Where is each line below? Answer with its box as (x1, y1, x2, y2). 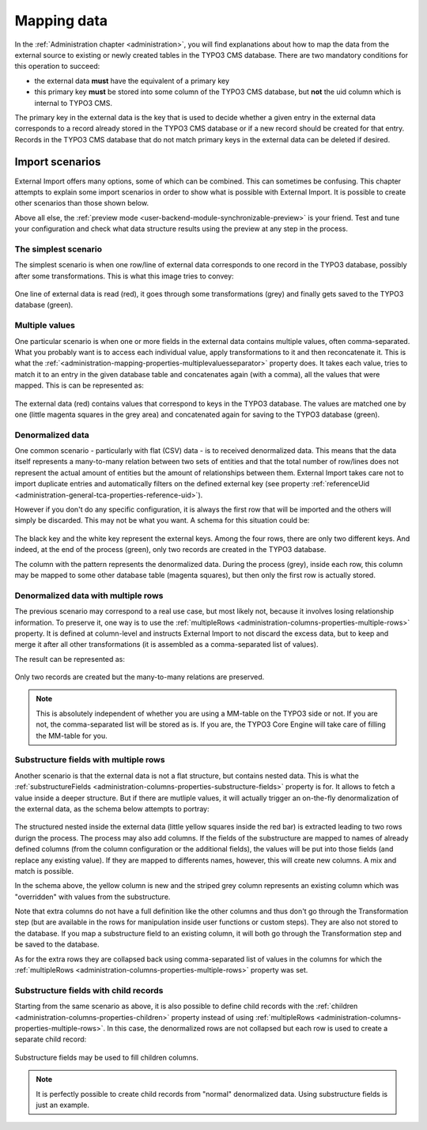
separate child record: (14, 1034, 87, 1044)
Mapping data (14, 12, 108, 29)
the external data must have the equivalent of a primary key (34, 76, 229, 85)
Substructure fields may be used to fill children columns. (14, 1053, 199, 1062)
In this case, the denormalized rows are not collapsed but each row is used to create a (107, 1023, 388, 1033)
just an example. (36, 1100, 90, 1109)
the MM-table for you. (36, 731, 108, 740)
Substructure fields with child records (14, 984, 164, 996)
